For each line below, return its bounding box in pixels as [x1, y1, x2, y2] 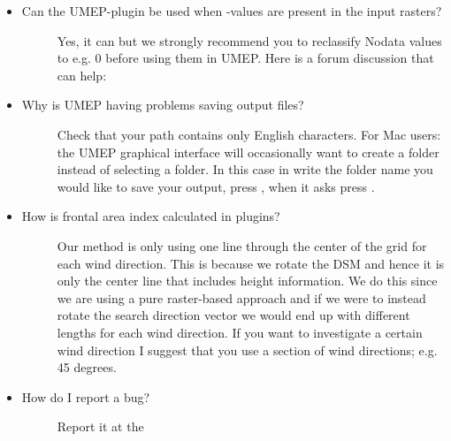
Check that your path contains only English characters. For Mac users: [57, 125, 441, 143]
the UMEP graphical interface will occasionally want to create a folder [57, 142, 440, 161]
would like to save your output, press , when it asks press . [57, 177, 375, 195]
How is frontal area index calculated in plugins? [21, 207, 280, 225]
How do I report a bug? [21, 387, 150, 406]
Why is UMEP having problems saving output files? [21, 95, 304, 114]
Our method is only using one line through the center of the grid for [57, 236, 427, 255]
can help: [57, 65, 107, 84]
